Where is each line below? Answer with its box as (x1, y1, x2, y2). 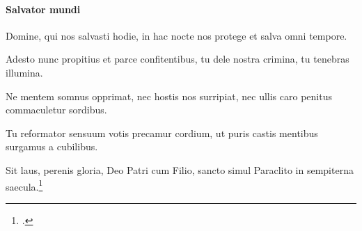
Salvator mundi (6, 1, 81, 16)
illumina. (6, 65, 43, 79)
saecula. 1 (6, 177, 43, 193)
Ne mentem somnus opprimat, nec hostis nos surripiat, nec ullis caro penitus (6, 88, 332, 103)
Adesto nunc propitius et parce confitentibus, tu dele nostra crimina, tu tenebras (6, 51, 349, 66)
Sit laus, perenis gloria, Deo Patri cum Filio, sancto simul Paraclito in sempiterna (6, 162, 354, 177)
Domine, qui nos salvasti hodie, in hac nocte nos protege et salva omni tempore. (6, 28, 347, 42)
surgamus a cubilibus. (6, 139, 98, 154)
